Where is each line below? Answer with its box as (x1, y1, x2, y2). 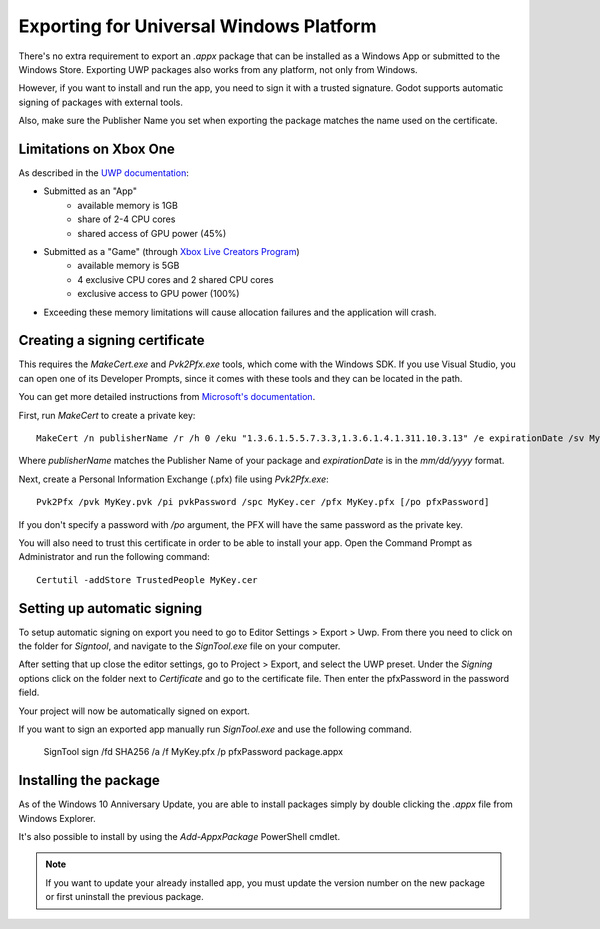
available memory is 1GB (77, 199, 179, 211)
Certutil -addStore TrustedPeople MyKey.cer (36, 574, 259, 585)
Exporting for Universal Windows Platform (18, 15, 377, 37)
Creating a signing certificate (18, 332, 205, 349)
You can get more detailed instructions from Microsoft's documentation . (18, 391, 316, 403)
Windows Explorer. (18, 812, 96, 824)
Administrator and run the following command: (18, 551, 210, 563)
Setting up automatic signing (18, 600, 203, 617)
